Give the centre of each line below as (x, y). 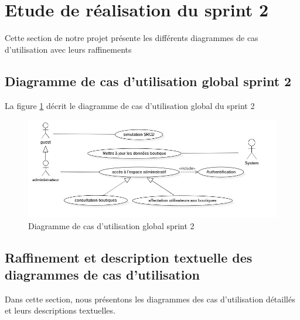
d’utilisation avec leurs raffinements (68, 49)
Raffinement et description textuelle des (129, 257)
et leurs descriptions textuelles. (60, 310)
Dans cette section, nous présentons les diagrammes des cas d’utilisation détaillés (150, 299)
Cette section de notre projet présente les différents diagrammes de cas (132, 38)
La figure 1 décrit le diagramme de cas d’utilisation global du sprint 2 (130, 105)
